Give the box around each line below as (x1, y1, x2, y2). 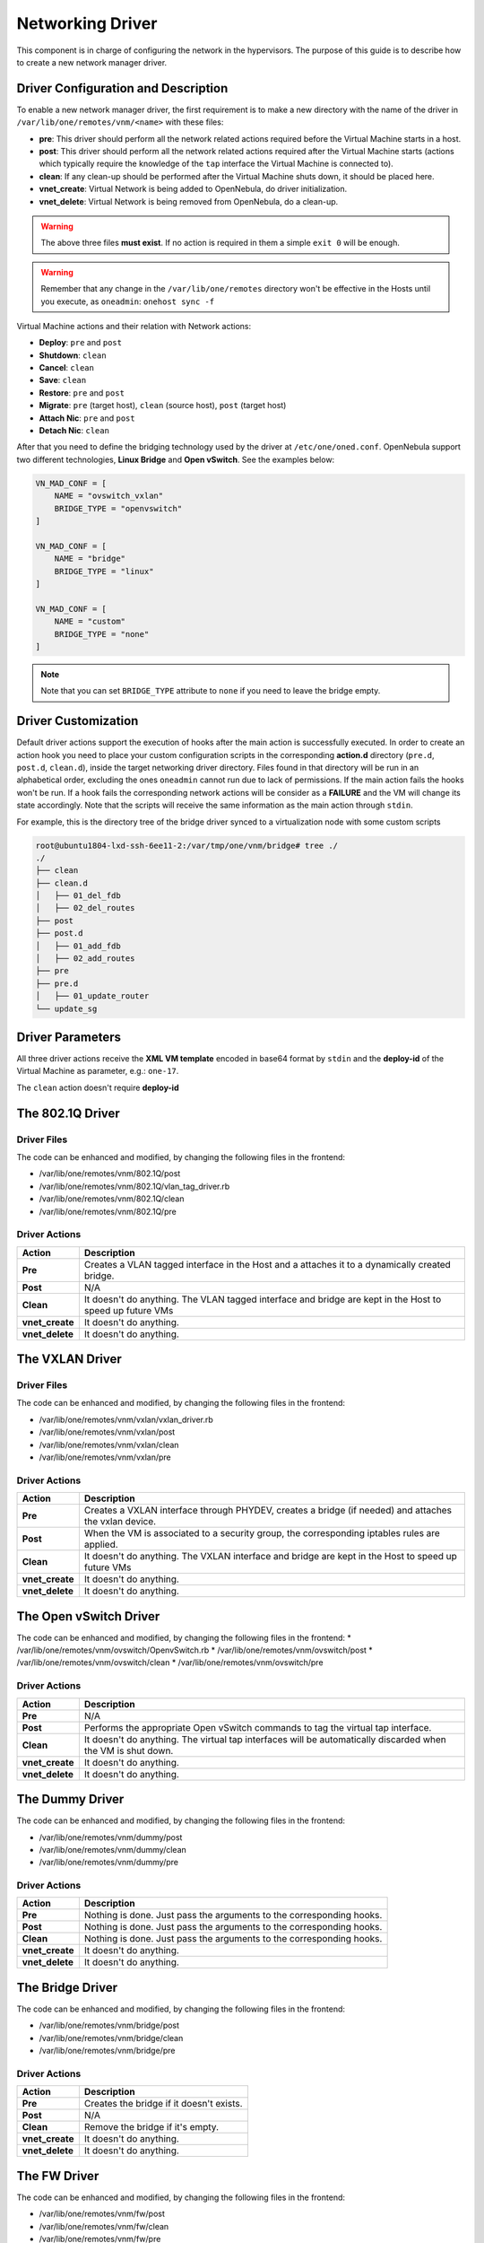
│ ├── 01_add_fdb (35, 940, 121, 951)
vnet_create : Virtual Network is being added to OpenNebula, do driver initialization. (39, 184, 348, 195)
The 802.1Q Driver (16, 1105, 120, 1121)
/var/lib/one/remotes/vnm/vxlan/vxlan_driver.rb (39, 1414, 214, 1425)
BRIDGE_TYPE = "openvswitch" (54, 503, 183, 513)
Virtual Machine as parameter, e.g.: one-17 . (16, 1066, 179, 1077)
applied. (83, 1539, 118, 1551)
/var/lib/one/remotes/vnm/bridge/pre (39, 2046, 176, 2056)
